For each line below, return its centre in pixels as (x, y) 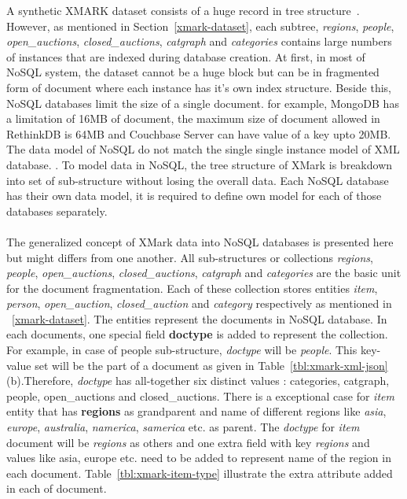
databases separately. (57, 211)
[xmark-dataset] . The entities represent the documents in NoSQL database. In (200, 318)
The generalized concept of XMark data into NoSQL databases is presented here (200, 241)
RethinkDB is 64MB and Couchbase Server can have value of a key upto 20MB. (199, 133)
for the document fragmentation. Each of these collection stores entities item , (192, 288)
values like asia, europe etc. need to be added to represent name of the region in (199, 458)
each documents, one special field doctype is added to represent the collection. (197, 334)
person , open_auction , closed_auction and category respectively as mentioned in (199, 303)
